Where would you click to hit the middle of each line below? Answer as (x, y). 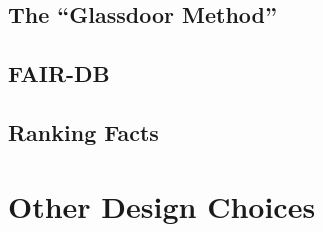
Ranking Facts (83, 131)
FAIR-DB (59, 73)
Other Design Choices (162, 205)
